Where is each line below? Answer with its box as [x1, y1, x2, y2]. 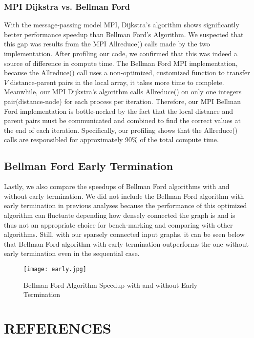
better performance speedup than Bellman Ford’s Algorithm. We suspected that [4, 29, 244, 39]
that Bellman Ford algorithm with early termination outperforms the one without [4, 238, 249, 249]
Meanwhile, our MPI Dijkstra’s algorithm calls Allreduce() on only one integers [4, 86, 242, 97]
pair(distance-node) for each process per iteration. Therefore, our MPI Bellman [4, 96, 241, 106]
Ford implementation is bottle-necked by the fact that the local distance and [4, 106, 233, 116]
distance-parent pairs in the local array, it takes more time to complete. [10, 77, 224, 87]
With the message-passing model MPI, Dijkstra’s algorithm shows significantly [4, 20, 239, 30]
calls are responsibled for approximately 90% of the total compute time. [4, 134, 219, 145]
